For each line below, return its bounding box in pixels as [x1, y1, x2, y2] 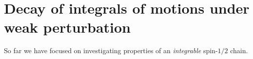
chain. [230, 45, 248, 56]
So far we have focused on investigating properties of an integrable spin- [4, 45, 218, 56]
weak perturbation [4, 17, 131, 37]
